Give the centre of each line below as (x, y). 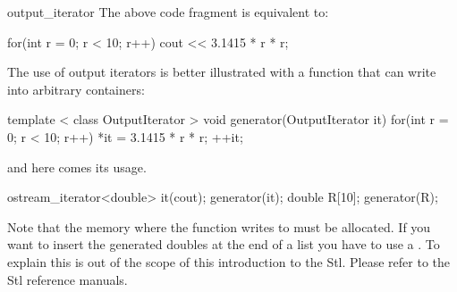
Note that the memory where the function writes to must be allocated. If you (219, 226)
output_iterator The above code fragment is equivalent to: (168, 12)
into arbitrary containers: (76, 89)
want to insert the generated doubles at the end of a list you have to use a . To (224, 244)
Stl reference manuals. (68, 279)
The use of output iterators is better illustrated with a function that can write (222, 72)
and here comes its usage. (77, 167)
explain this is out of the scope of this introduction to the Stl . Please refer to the (228, 261)
